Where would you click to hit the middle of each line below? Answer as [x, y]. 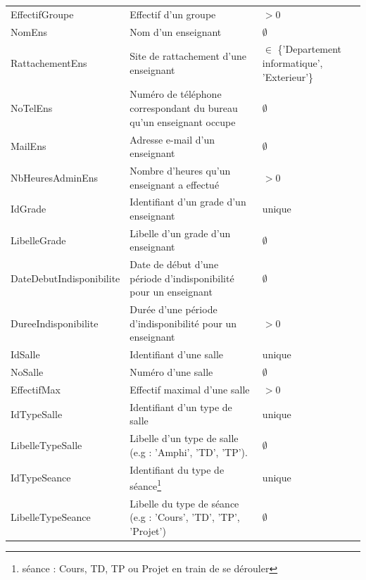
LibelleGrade [38, 240]
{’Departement [310, 49]
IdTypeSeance [41, 478]
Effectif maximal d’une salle [190, 389]
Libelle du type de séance [184, 503]
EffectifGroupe [42, 14]
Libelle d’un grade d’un [180, 233]
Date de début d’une [174, 264]
